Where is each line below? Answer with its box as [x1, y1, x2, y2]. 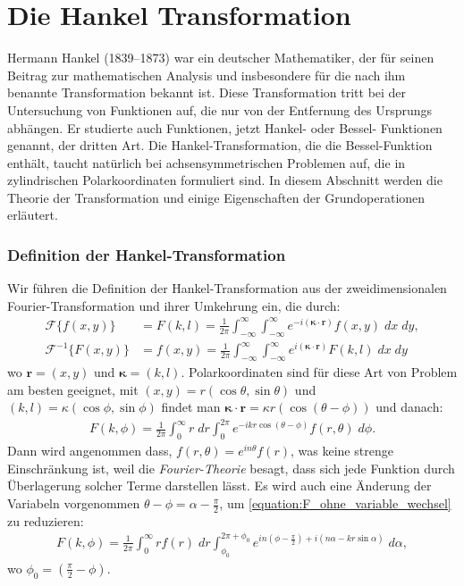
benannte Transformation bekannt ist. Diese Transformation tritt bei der [7, 83, 407, 102]
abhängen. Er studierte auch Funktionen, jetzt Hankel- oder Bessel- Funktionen [7, 118, 443, 137]
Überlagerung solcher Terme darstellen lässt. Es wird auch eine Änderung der [7, 476, 432, 495]
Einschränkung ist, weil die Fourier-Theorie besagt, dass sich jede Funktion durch [7, 458, 455, 477]
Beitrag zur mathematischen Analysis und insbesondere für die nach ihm [7, 65, 406, 84]
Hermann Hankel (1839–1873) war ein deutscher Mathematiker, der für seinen [7, 48, 434, 67]
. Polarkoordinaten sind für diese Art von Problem [181, 363, 458, 381]
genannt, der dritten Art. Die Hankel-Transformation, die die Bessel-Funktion [7, 136, 433, 155]
